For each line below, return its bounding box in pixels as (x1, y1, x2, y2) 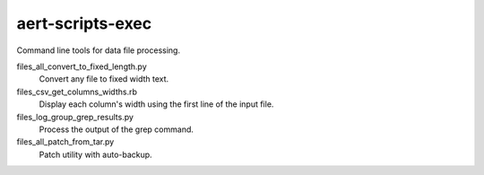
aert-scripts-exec (16, 13, 152, 33)
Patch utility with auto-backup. (39, 149, 152, 160)
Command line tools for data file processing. (16, 45, 181, 56)
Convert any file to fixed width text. (39, 74, 169, 84)
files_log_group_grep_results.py (16, 111, 134, 122)
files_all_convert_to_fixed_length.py (16, 61, 147, 72)
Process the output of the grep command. (39, 124, 194, 135)
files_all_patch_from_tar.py (16, 136, 115, 147)
